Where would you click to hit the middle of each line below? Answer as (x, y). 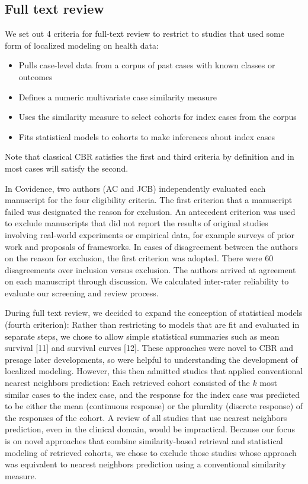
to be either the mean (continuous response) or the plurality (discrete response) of (154, 406)
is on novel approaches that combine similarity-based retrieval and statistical (144, 441)
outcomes (36, 76)
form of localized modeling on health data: (82, 45)
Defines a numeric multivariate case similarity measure (118, 97)
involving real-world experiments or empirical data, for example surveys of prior (150, 234)
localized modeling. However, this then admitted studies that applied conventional (154, 371)
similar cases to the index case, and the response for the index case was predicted (153, 394)
